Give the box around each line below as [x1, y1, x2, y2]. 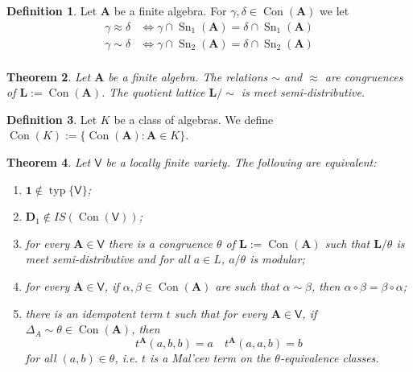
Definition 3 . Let [6, 110, 97, 127]
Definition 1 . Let [6, 2, 97, 19]
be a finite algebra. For [114, 2, 227, 19]
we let [320, 2, 349, 19]
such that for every [174, 304, 267, 321]
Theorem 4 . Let [6, 154, 91, 171]
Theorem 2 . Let [6, 68, 91, 85]
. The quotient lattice [101, 84, 205, 101]
